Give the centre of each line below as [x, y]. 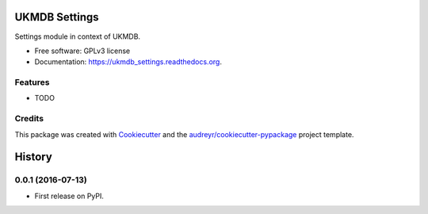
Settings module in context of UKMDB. [78, 36]
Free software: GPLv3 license [82, 51]
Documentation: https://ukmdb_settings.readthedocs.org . [128, 62]
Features [32, 82]
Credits [29, 119]
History [34, 157]
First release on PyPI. [69, 196]
